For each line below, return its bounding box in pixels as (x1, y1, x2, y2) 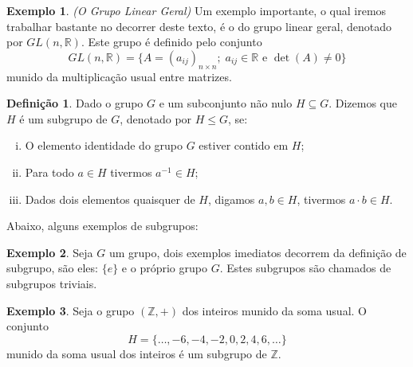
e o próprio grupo (121, 260, 207, 276)
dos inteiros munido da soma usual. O (182, 302, 367, 318)
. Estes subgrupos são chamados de (219, 260, 391, 276)
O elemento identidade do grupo (25, 137, 183, 154)
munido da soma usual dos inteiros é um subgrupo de (6, 345, 267, 361)
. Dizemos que (328, 95, 398, 111)
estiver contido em (199, 137, 289, 154)
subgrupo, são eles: (6, 260, 98, 276)
